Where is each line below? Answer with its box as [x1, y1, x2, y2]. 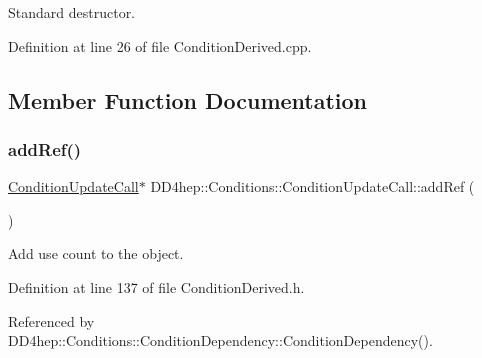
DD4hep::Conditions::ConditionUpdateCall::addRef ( [150, 176, 475, 197]
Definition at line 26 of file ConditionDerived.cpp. [8, 35, 312, 56]
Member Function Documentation [8, 84, 368, 115]
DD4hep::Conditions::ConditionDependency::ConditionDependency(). [8, 330, 433, 351]
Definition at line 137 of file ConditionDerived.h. [8, 276, 305, 297]
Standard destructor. [8, 2, 136, 22]
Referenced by [8, 310, 95, 331]
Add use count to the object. [8, 243, 184, 264]
